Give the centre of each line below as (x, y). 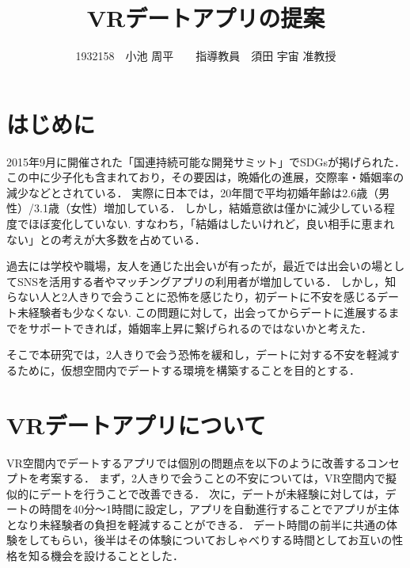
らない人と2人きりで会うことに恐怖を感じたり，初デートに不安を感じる (192, 297)
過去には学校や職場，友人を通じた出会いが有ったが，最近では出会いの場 (195, 266)
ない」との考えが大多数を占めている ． (106, 239)
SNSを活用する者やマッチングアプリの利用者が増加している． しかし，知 (207, 281)
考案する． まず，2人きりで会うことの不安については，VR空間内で (212, 478)
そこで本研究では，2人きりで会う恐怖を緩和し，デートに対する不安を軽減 (197, 355)
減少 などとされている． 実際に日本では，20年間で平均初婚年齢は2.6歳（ (193, 192)
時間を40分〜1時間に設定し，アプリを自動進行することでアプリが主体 (219, 509)
